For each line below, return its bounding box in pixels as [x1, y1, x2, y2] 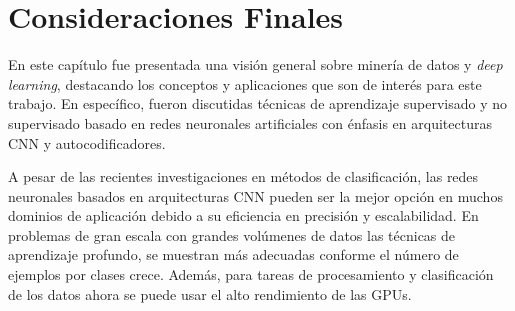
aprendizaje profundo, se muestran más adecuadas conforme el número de [8, 244, 459, 265]
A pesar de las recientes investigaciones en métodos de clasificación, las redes [8, 166, 479, 187]
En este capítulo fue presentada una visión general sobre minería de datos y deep [8, 54, 503, 75]
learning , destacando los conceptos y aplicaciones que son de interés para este [8, 73, 482, 94]
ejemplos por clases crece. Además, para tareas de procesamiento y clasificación [8, 264, 494, 285]
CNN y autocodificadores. [8, 132, 166, 153]
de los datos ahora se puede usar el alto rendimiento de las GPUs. [8, 283, 412, 304]
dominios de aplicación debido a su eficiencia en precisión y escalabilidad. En [8, 205, 479, 226]
